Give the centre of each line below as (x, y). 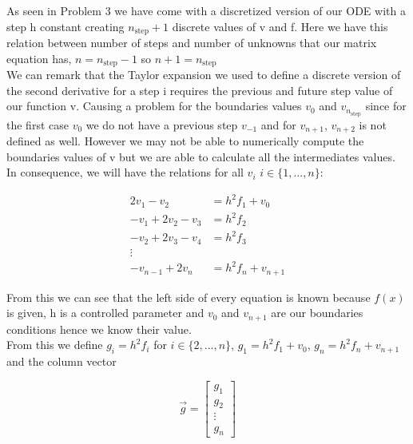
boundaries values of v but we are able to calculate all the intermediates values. (201, 156)
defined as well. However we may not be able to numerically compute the (185, 141)
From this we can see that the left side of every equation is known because (189, 297)
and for (278, 124)
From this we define (55, 345)
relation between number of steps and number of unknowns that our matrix (192, 43)
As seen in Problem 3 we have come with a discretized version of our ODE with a (206, 11)
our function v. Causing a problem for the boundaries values (154, 106)
